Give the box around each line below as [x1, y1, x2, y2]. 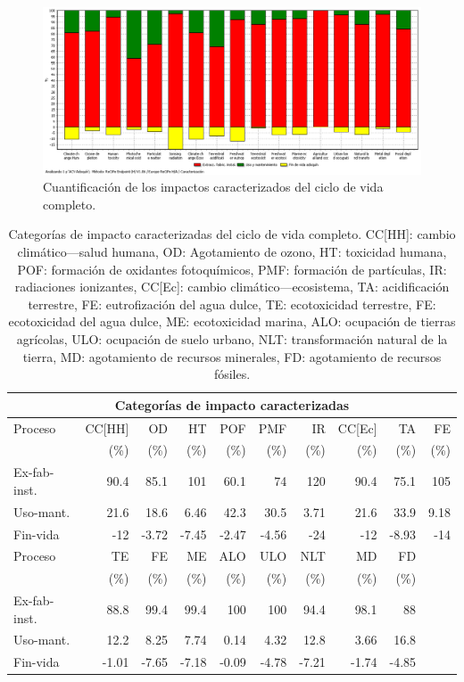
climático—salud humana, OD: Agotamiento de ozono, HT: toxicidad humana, [17, 242, 447, 260]
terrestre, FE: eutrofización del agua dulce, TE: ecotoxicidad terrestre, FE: [28, 294, 436, 313]
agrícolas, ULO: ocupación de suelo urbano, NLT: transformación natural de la [16, 329, 448, 348]
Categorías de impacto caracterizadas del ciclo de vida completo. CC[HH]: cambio [8, 225, 456, 243]
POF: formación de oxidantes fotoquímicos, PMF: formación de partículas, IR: [17, 259, 447, 278]
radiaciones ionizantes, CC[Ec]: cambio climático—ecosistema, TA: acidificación [14, 277, 450, 296]
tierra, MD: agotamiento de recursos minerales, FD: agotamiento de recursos [22, 347, 442, 366]
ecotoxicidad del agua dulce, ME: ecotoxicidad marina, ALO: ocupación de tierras [8, 312, 456, 331]
